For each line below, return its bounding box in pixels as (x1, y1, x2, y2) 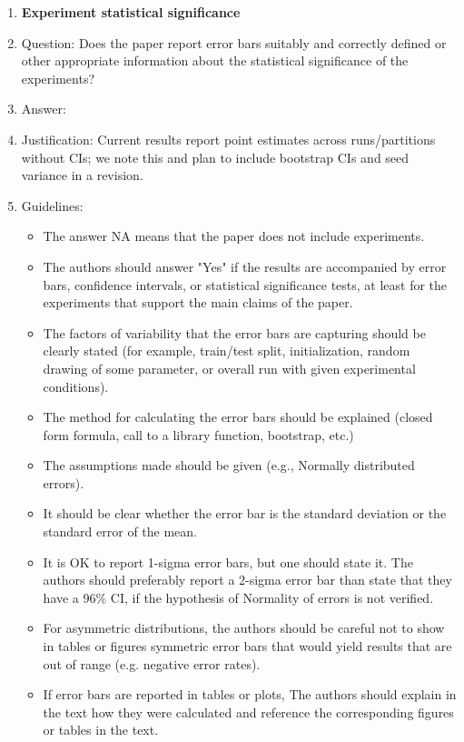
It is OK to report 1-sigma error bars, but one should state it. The (43, 552, 413, 571)
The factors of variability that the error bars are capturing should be (43, 323, 426, 342)
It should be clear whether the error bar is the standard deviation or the (43, 504, 447, 523)
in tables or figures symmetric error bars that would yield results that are (43, 637, 452, 656)
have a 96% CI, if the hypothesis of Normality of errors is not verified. (43, 587, 434, 607)
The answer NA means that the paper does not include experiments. (43, 226, 425, 246)
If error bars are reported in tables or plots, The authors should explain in (43, 685, 457, 704)
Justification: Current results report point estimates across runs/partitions (21, 129, 436, 148)
